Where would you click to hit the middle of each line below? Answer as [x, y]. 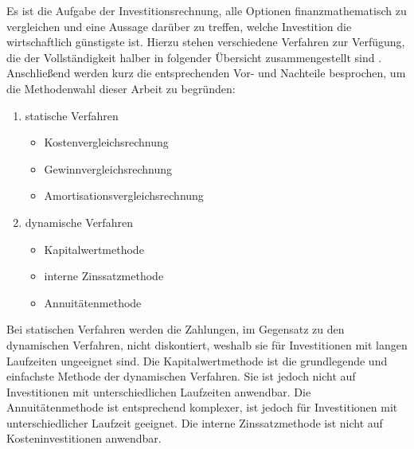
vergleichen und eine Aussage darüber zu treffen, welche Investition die [179, 26]
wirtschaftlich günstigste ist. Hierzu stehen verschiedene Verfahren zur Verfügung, [206, 42]
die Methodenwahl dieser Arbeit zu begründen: [121, 88]
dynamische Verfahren [79, 222]
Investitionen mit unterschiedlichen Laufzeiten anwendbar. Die [159, 391]
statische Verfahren [72, 115]
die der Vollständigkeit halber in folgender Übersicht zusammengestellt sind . [194, 57]
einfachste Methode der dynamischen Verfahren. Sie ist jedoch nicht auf [181, 376]
